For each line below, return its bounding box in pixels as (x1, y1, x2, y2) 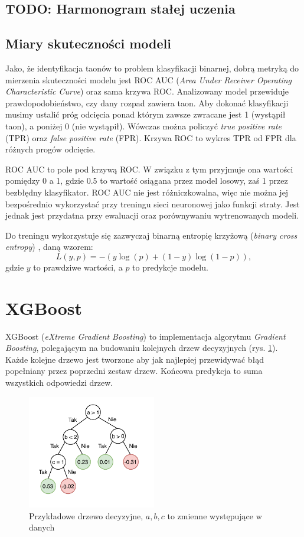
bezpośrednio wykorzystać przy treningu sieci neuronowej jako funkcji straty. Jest (5, 197, 300, 210)
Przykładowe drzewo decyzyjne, (29, 509, 143, 522)
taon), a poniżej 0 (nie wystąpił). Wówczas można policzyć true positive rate (5, 119, 282, 132)
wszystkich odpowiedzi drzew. (5, 376, 113, 388)
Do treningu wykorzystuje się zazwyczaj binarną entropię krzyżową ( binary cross (5, 229, 298, 241)
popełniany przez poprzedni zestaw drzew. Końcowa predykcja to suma (5, 364, 263, 377)
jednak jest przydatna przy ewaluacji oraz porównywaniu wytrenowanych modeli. (5, 209, 299, 222)
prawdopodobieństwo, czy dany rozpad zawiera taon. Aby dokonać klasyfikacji (5, 96, 289, 109)
